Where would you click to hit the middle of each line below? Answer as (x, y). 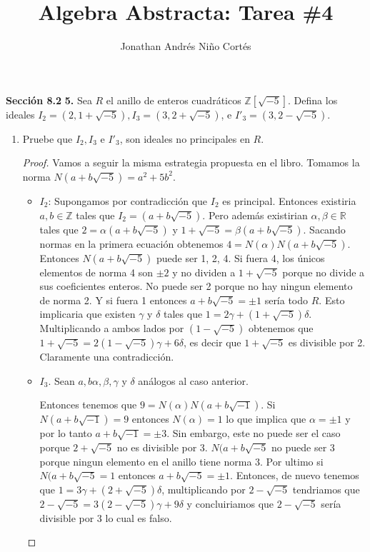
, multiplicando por (204, 489)
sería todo (286, 300)
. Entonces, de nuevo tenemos (295, 475)
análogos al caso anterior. (193, 380)
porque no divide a (324, 272)
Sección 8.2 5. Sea (49, 100)
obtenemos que (281, 328)
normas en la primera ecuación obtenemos (131, 243)
